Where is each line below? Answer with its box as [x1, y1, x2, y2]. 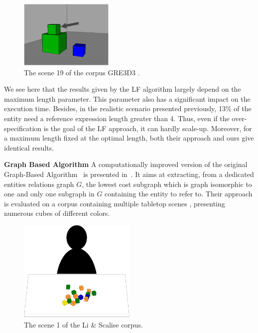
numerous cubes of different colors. [4, 208, 110, 218]
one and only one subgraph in [4, 188, 95, 199]
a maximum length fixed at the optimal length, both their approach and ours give [4, 133, 254, 143]
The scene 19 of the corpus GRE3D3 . [24, 67, 140, 77]
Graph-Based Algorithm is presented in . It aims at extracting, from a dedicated [4, 169, 254, 179]
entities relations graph [4, 178, 74, 189]
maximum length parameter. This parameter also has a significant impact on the [4, 93, 251, 104]
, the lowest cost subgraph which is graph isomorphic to [82, 178, 252, 189]
